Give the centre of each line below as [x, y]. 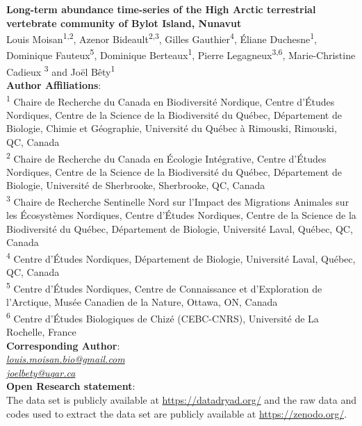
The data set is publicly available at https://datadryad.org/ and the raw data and [182, 399]
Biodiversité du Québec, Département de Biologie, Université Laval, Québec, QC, [180, 228]
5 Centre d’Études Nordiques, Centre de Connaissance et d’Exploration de [164, 287]
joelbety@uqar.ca [41, 372]
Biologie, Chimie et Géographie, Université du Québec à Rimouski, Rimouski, [172, 128]
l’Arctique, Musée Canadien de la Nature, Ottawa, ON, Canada [142, 302]
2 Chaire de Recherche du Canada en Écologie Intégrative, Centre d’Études [166, 157]
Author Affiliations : [54, 84]
